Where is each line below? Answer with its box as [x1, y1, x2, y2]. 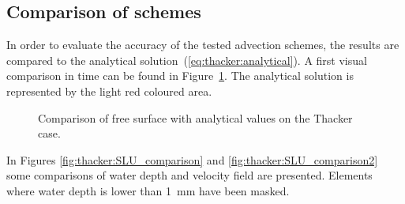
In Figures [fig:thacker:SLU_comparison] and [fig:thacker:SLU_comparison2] [6, 151, 378, 168]
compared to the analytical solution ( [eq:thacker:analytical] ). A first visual [6, 51, 367, 68]
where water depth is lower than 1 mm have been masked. [6, 182, 290, 198]
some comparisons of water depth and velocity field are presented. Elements [6, 167, 373, 183]
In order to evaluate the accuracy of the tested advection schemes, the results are [6, 36, 399, 53]
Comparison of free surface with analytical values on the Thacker [38, 109, 353, 126]
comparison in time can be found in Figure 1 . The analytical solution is [6, 67, 354, 84]
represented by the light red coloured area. [6, 82, 212, 99]
